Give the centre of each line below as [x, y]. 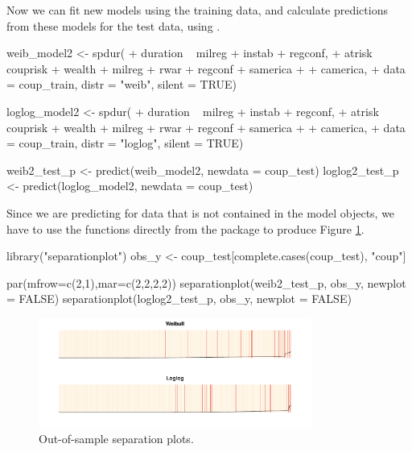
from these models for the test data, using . [113, 25]
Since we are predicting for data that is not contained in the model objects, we [201, 212]
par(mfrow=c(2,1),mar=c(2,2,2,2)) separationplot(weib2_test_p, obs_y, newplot [206, 282]
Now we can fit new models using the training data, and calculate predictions [197, 10]
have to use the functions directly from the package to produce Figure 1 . [185, 228]
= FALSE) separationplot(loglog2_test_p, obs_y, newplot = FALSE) [179, 299]
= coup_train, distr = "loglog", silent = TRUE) [125, 143]
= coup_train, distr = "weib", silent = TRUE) [122, 84]
